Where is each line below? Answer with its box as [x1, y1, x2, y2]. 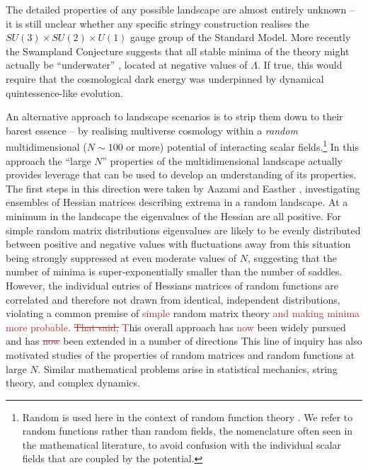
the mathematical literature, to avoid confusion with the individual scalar [22, 437, 342, 452]
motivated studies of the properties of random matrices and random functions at [6, 347, 355, 362]
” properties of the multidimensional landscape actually [102, 153, 343, 168]
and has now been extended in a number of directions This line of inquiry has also [6, 333, 362, 348]
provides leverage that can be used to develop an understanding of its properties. [6, 167, 357, 182]
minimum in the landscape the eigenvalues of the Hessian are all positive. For [6, 208, 341, 223]
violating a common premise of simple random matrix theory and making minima [6, 306, 360, 321]
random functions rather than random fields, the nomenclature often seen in [22, 423, 353, 438]
